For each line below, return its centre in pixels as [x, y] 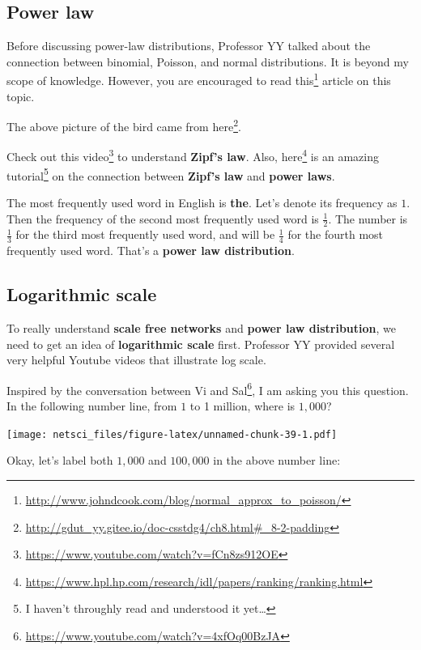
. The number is [368, 218]
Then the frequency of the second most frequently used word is [163, 218]
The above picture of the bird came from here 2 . [124, 125]
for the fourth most [336, 234]
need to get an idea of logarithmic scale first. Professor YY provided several [201, 344]
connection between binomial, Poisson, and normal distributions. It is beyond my [208, 61]
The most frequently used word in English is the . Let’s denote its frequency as [202, 202]
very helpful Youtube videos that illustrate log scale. [136, 360]
